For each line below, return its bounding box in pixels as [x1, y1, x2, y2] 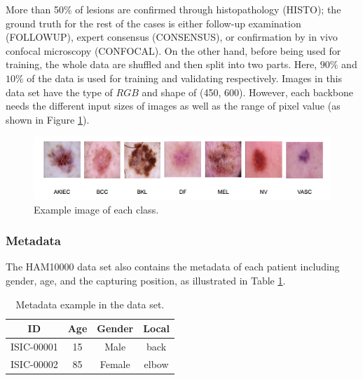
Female [100, 356, 130, 371]
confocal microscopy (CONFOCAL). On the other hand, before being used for [6, 43, 341, 58]
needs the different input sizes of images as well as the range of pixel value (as [6, 98, 341, 113]
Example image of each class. [34, 202, 159, 216]
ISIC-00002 [11, 356, 58, 371]
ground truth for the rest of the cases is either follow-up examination [6, 15, 301, 30]
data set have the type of [6, 84, 113, 99]
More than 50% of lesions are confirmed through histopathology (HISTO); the [6, 2, 341, 16]
